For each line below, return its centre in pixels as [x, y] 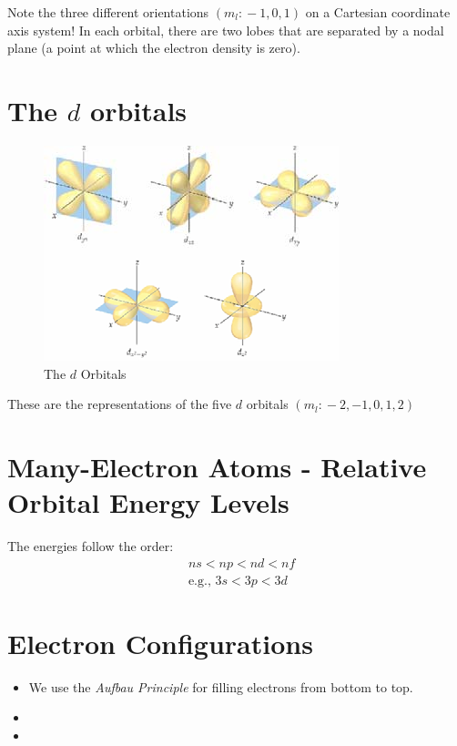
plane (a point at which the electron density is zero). [154, 48]
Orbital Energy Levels [148, 502]
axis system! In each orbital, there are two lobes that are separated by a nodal [226, 30]
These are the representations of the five [120, 404]
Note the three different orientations [108, 12]
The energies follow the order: [91, 546]
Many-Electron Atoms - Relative [217, 466]
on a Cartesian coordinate [378, 12]
